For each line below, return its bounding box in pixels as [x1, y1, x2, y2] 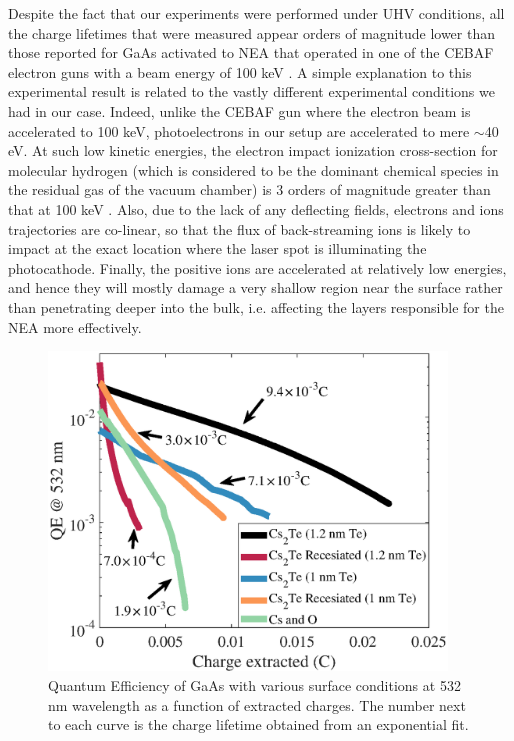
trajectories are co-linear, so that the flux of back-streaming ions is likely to [8, 218, 471, 239]
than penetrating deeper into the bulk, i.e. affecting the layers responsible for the [8, 296, 504, 317]
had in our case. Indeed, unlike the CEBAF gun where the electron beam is [8, 100, 471, 121]
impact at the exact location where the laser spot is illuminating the [8, 238, 427, 259]
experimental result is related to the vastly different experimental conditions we [8, 81, 495, 102]
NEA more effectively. [8, 316, 142, 337]
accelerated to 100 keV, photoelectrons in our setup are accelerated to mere [8, 120, 470, 141]
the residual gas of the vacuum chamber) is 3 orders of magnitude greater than [8, 179, 491, 200]
